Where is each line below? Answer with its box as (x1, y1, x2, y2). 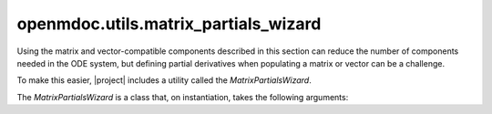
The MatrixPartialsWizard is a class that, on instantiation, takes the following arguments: (16, 91, 349, 102)
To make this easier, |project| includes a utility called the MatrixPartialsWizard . (16, 75, 312, 86)
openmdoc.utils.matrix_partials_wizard (16, 14, 322, 34)
